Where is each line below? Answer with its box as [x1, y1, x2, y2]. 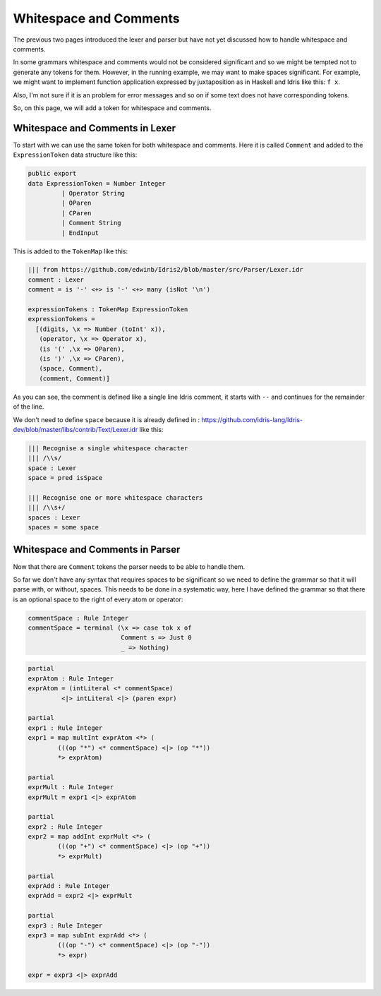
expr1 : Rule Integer [28, 724, 103, 732]
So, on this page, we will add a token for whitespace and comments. [13, 103, 212, 112]
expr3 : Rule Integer [28, 921, 103, 930]
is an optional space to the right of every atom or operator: [13, 595, 183, 604]
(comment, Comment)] [39, 374, 111, 383]
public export [28, 169, 77, 178]
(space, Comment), [39, 364, 103, 373]
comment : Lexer [28, 275, 85, 284]
